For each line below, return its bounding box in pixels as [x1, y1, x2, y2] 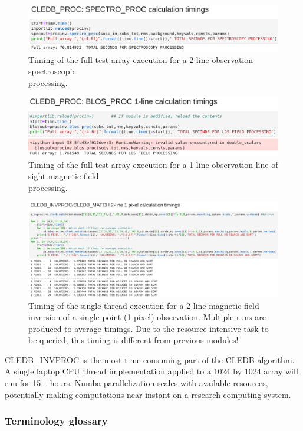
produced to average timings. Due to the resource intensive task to [28, 322, 269, 334]
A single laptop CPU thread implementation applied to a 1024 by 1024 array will [5, 365, 298, 377]
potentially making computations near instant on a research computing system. [5, 388, 291, 400]
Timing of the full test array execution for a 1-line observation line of [28, 158, 278, 170]
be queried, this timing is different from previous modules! [28, 334, 239, 346]
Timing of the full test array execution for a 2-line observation [28, 53, 253, 65]
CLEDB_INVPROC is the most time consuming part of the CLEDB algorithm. [5, 353, 295, 366]
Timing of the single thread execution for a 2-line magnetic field [28, 299, 259, 311]
